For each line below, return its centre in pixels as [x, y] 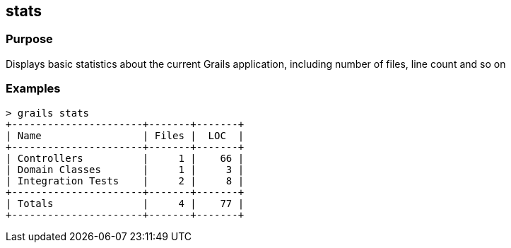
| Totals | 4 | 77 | [125, 203]
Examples [33, 89]
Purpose [29, 39]
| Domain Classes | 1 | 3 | [125, 169]
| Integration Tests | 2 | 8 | [125, 181]
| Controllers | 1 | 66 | [125, 158]
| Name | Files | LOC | [125, 135]
